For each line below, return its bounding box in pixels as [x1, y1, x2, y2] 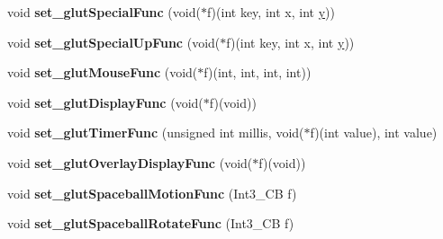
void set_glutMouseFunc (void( [7, 63, 198, 82]
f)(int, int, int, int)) [203, 63, 312, 82]
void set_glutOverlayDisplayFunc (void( [7, 153, 253, 172]
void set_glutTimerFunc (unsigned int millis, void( [7, 123, 304, 142]
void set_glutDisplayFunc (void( [7, 93, 203, 111]
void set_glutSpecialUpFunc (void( [7, 32, 221, 51]
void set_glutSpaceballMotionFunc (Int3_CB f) [7, 183, 297, 202]
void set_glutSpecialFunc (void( [7, 3, 201, 21]
